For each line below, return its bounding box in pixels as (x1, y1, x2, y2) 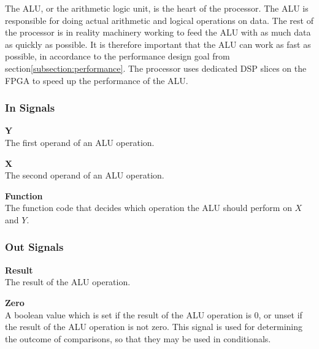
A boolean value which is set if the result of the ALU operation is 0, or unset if (5, 308, 302, 321)
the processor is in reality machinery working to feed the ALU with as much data (5, 26, 311, 39)
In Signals (5, 100, 55, 115)
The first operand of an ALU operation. (5, 136, 155, 148)
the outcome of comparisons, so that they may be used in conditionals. (5, 332, 271, 345)
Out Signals (5, 239, 64, 255)
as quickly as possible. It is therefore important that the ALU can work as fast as (5, 37, 311, 50)
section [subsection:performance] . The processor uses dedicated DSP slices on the (5, 61, 307, 74)
